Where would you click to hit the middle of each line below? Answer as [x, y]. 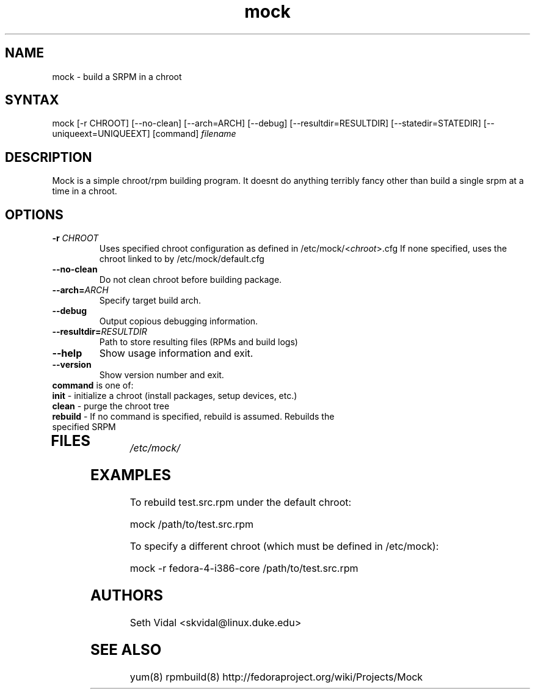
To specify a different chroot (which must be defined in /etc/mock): [284, 546]
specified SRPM [84, 427]
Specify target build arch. [150, 301]
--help [67, 353]
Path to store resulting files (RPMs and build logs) [198, 342]
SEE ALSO [126, 649]
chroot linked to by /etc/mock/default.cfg [182, 259]
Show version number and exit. [162, 375]
